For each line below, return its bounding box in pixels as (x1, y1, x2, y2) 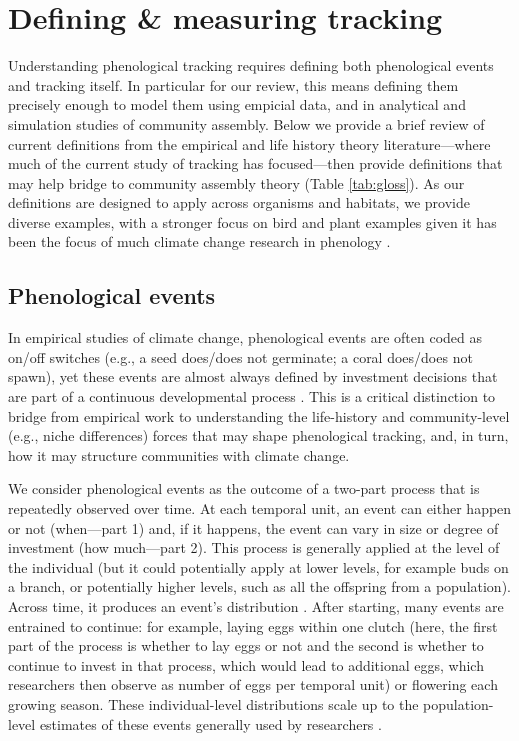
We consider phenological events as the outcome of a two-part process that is (8, 478, 480, 499)
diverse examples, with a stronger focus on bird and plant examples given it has (8, 211, 497, 232)
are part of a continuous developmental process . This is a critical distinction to (8, 386, 496, 407)
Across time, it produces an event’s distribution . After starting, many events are (8, 595, 504, 616)
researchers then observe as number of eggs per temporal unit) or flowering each (8, 674, 498, 695)
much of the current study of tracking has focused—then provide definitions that (8, 153, 503, 174)
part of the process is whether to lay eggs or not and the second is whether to (8, 635, 484, 656)
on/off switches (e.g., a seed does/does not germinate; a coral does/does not (8, 346, 473, 367)
